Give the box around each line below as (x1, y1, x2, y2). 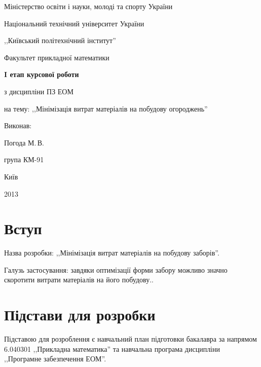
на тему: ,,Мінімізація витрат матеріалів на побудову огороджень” (4, 103, 208, 114)
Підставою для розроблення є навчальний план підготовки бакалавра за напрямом (4, 334, 257, 344)
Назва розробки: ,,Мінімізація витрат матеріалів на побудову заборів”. (4, 247, 219, 258)
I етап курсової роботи (4, 69, 79, 80)
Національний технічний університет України (4, 18, 144, 28)
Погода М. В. (4, 137, 45, 148)
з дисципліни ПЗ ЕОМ (4, 86, 73, 96)
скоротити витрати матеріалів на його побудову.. (4, 274, 154, 285)
